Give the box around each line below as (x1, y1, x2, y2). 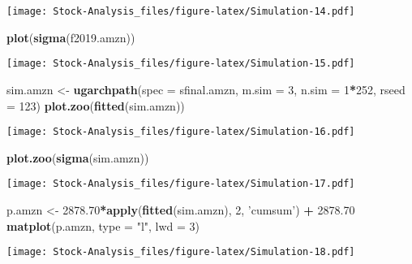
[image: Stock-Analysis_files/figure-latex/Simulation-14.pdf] (6, 6, 355, 17)
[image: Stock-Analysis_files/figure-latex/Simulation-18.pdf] (6, 246, 355, 258)
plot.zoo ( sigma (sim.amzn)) (6, 149, 149, 166)
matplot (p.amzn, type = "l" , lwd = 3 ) (6, 217, 200, 234)
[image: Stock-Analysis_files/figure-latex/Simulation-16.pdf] (6, 126, 355, 138)
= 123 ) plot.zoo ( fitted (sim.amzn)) (6, 97, 185, 114)
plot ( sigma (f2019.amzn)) (6, 28, 135, 45)
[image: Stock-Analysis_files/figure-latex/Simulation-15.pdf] (6, 58, 355, 70)
